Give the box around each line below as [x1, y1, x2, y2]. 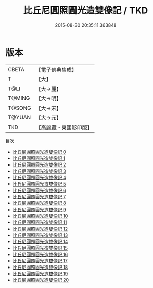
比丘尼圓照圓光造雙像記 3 [12, 168, 66, 174]
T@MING [8, 94, 30, 101]
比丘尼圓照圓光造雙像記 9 [12, 206, 66, 213]
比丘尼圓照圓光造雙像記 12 [12, 225, 68, 232]
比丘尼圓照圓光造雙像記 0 [12, 149, 66, 155]
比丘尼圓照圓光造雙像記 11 [12, 219, 67, 225]
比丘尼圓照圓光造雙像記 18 [12, 264, 68, 270]
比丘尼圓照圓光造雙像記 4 [12, 174, 66, 180]
